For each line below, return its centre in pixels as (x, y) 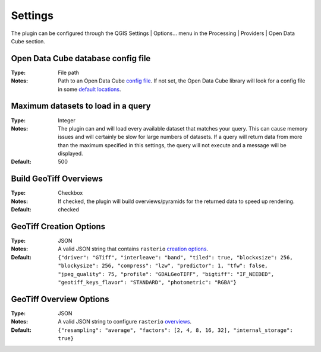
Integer (67, 120)
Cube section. (28, 41)
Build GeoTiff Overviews (57, 179)
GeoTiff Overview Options (60, 299)
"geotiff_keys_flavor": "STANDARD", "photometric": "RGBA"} (147, 283)
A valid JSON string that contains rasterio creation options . (133, 249)
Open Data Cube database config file (81, 58)
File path (69, 72)
